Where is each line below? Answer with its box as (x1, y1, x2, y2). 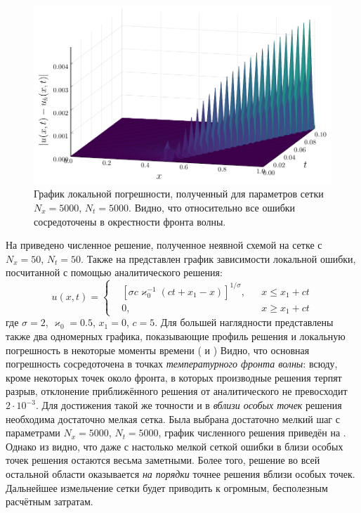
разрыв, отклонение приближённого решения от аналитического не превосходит (6, 384, 348, 398)
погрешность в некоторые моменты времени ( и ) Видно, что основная (6, 342, 310, 357)
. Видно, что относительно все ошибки (129, 200, 296, 214)
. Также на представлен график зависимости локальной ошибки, (81, 251, 356, 266)
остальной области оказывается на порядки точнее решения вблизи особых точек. (6, 466, 355, 481)
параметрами (6, 425, 60, 440)
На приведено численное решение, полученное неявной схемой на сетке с (6, 238, 322, 252)
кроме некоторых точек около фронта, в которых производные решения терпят (6, 370, 342, 384)
